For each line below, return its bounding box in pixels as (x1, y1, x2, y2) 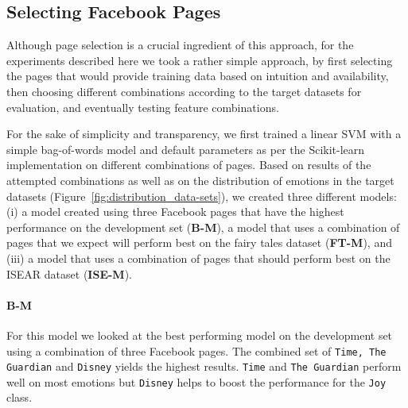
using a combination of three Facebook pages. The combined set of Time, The (6, 342, 387, 359)
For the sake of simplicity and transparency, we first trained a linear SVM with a (6, 125, 402, 142)
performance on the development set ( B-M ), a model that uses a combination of (6, 218, 400, 235)
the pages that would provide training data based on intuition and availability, (6, 67, 389, 84)
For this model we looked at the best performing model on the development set (6, 326, 393, 343)
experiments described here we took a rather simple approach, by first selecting (6, 52, 393, 68)
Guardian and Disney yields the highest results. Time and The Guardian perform (6, 358, 402, 375)
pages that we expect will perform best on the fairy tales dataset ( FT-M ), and (6, 234, 392, 251)
